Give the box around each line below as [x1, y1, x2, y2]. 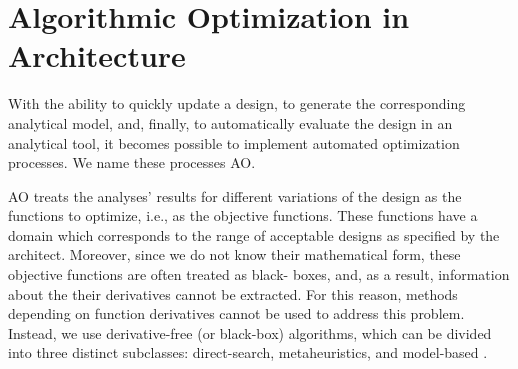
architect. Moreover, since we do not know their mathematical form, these [8, 244, 461, 265]
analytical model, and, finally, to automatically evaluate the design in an [8, 112, 453, 133]
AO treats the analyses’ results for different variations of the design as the [8, 185, 462, 206]
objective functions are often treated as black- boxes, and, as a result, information [8, 264, 510, 285]
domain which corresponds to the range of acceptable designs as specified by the [8, 224, 500, 245]
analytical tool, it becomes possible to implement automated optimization [8, 132, 460, 153]
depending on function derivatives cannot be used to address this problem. [8, 303, 465, 324]
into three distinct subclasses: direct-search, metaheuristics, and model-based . [8, 342, 488, 363]
